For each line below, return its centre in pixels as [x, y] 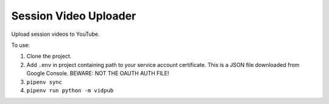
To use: [21, 45]
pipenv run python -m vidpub [70, 90]
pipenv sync [44, 82]
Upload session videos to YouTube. [55, 34]
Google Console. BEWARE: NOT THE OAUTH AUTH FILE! [98, 74]
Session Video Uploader [74, 16]
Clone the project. [49, 56]
